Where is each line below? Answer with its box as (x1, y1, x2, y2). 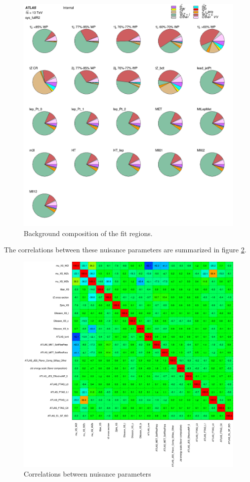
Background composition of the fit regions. (24, 228, 153, 238)
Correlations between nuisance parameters (24, 469, 151, 479)
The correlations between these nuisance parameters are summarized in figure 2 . (4, 244, 247, 255)
